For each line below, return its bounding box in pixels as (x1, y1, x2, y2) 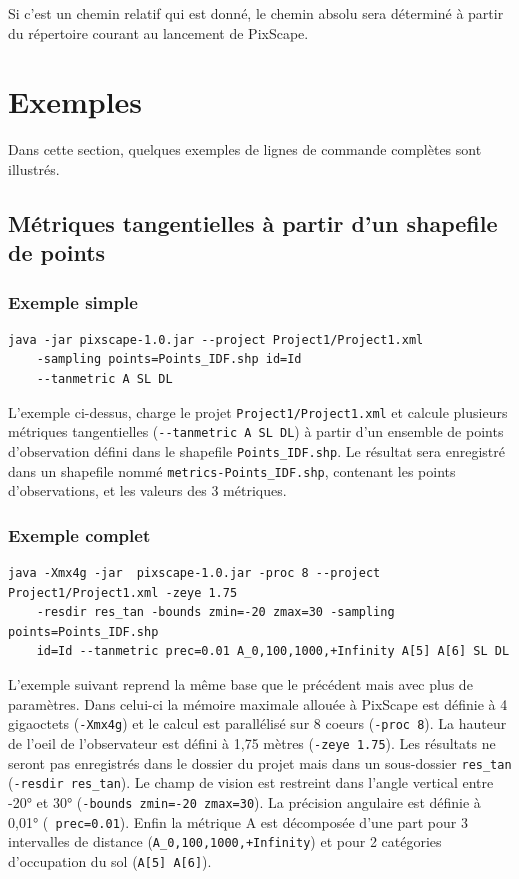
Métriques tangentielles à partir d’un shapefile (8, 207, 498, 238)
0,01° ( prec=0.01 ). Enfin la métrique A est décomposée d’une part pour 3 (8, 811, 468, 832)
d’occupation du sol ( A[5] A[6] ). (8, 850, 212, 871)
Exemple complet (8, 522, 151, 547)
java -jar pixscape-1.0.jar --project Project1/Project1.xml (8, 332, 424, 347)
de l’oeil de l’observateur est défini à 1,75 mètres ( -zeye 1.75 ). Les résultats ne (8, 732, 496, 753)
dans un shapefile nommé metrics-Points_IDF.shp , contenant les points (8, 460, 456, 481)
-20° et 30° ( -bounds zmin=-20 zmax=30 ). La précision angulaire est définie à (8, 791, 481, 812)
